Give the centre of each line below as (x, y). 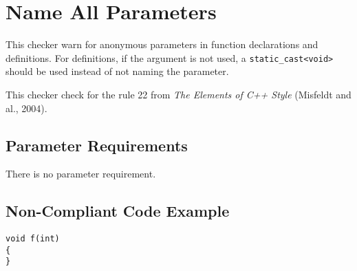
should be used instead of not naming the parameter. (117, 71)
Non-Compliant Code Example (118, 211)
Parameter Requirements (97, 145)
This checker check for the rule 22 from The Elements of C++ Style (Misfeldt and (178, 94)
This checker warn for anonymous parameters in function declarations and (162, 44)
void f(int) (33, 239)
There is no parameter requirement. (81, 174)
